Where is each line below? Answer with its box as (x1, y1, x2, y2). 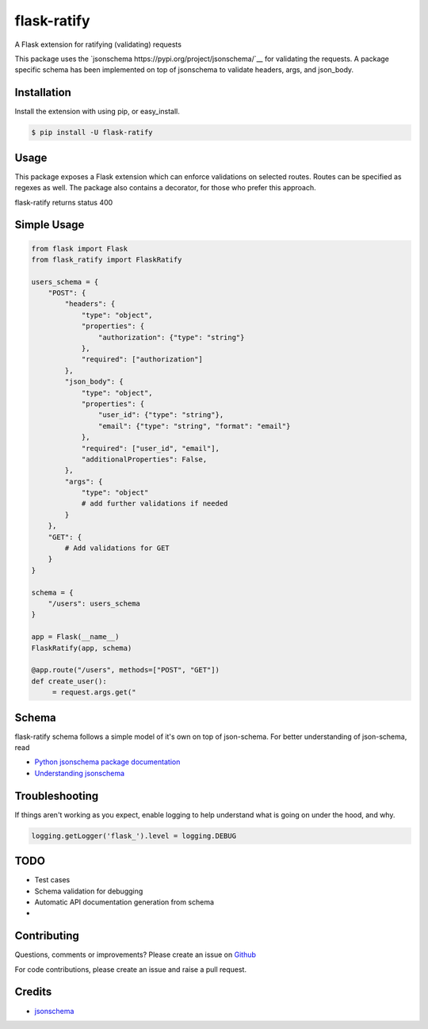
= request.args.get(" (52, 688, 136, 697)
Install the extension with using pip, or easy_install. (14, 107, 180, 117)
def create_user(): (31, 676, 107, 686)
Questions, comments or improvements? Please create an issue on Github (14, 950, 257, 959)
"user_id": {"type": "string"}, (97, 411, 224, 419)
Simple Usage (14, 218, 85, 231)
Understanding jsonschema (34, 768, 125, 778)
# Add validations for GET (64, 544, 170, 553)
